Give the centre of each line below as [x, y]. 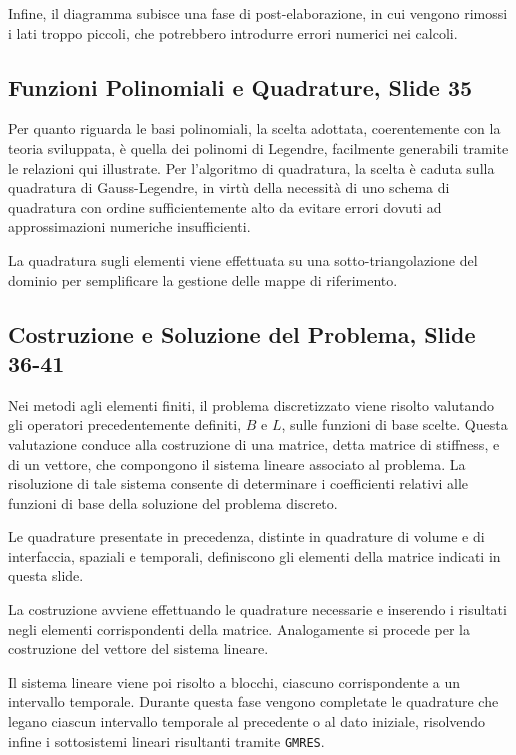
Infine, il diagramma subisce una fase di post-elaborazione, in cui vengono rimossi [258, 13]
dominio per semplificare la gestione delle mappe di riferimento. [203, 279]
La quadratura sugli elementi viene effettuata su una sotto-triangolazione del [243, 259]
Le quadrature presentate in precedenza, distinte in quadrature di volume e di [246, 536]
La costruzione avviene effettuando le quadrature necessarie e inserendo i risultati [257, 609]
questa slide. [46, 575]
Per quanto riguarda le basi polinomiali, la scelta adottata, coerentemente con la [254, 128]
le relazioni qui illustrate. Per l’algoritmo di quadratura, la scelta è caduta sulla [251, 167]
